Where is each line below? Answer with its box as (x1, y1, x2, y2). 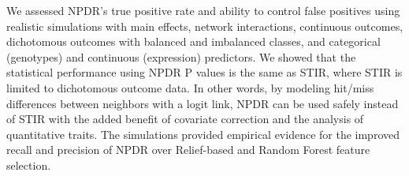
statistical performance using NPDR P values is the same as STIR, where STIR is (6, 64, 403, 81)
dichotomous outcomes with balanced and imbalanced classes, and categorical (6, 33, 381, 50)
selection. (6, 156, 51, 173)
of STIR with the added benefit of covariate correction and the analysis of (6, 110, 364, 127)
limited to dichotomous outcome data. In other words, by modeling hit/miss (6, 79, 374, 95)
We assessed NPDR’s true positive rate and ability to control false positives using (6, 2, 400, 18)
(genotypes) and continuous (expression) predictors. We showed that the (6, 48, 356, 65)
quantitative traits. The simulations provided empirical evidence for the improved (6, 125, 400, 142)
